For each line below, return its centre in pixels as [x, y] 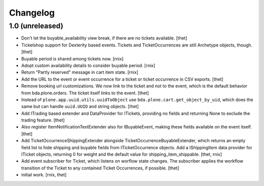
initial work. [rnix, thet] [44, 175]
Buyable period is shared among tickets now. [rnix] [72, 59]
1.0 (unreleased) [36, 26]
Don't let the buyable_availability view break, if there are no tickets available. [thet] [104, 38]
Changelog [32, 13]
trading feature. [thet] [43, 120]
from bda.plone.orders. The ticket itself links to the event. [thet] [85, 93]
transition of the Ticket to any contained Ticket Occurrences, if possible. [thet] [100, 168]
